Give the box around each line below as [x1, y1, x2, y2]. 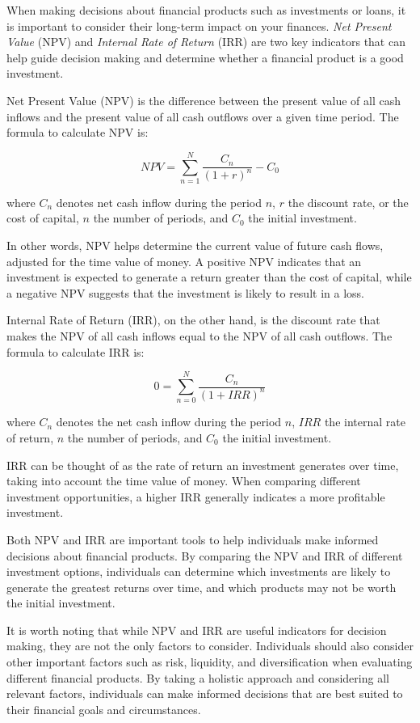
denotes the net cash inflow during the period [56, 413, 282, 430]
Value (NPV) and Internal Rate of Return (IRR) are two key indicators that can [6, 33, 405, 50]
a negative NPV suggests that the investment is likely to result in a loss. [6, 284, 364, 301]
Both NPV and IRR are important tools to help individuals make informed [6, 531, 379, 548]
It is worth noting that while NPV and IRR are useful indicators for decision [6, 621, 387, 638]
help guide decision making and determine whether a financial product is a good [6, 49, 404, 66]
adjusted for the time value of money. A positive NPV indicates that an [6, 252, 362, 269]
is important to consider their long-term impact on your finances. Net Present [6, 17, 392, 34]
